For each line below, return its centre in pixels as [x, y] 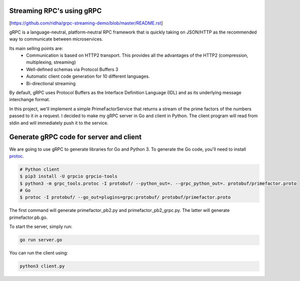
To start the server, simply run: [41, 227]
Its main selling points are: [36, 48]
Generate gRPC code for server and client [75, 137]
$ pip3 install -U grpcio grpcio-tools [68, 176]
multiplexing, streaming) [51, 62]
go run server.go [41, 240]
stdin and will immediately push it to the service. [59, 123]
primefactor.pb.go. [28, 217]
